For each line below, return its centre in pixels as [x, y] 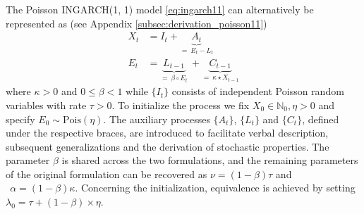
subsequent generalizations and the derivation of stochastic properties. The [168, 146]
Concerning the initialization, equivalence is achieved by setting [218, 188]
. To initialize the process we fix [181, 105]
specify [20, 119]
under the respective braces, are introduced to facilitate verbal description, [167, 133]
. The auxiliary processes [157, 119]
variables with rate [46, 105]
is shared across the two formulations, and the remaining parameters [210, 160]
